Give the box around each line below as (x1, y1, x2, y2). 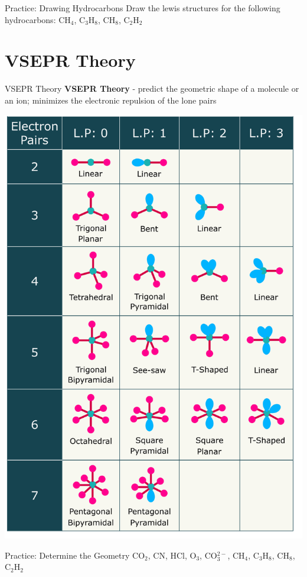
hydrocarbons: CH (5, 13, 71, 25)
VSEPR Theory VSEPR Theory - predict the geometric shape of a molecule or (5, 82, 299, 95)
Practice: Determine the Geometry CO (5, 549, 145, 561)
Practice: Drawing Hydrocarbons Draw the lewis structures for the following (5, 2, 280, 14)
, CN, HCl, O (148, 549, 197, 561)
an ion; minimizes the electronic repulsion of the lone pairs (5, 94, 217, 106)
